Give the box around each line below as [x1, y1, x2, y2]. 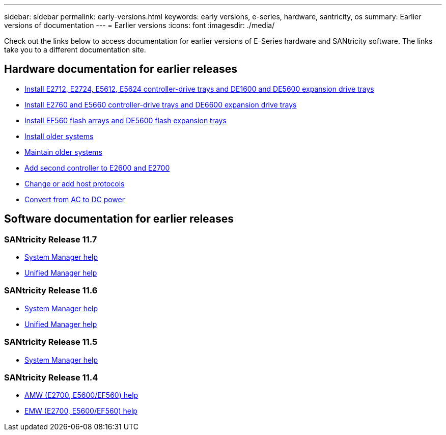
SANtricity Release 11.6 [4, 285, 98, 296]
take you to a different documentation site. [4, 45, 146, 54]
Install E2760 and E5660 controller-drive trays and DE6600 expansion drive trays [24, 100, 297, 109]
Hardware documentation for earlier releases [4, 63, 237, 76]
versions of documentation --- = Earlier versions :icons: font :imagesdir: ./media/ [4, 21, 275, 30]
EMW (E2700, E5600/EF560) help [24, 406, 137, 416]
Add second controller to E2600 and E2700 [24, 163, 170, 172]
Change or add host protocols [24, 179, 125, 188]
